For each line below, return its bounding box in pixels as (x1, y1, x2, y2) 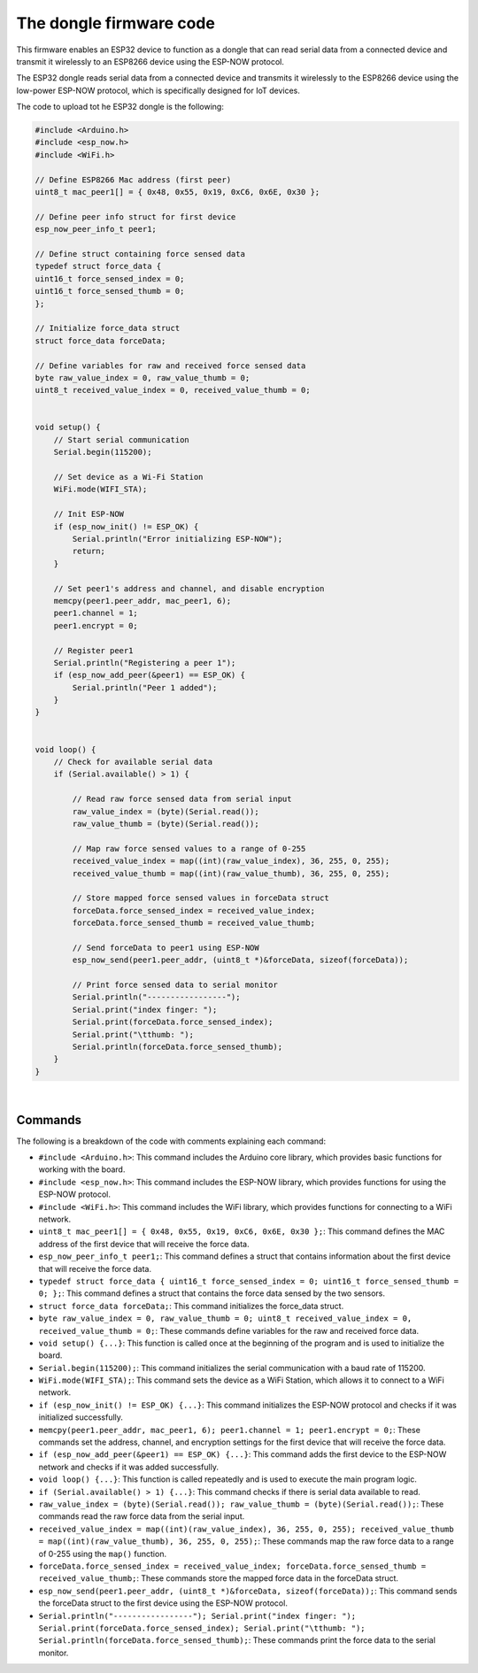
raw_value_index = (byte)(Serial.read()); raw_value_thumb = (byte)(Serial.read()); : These (38, 1499, 444, 1509)
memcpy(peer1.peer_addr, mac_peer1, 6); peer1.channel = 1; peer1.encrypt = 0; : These (38, 1424, 420, 1435)
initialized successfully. (38, 1412, 124, 1422)
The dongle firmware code (16, 13, 216, 33)
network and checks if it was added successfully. (38, 1461, 219, 1472)
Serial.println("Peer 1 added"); (72, 682, 218, 692)
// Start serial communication (53, 435, 189, 444)
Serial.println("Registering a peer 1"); (53, 658, 236, 667)
